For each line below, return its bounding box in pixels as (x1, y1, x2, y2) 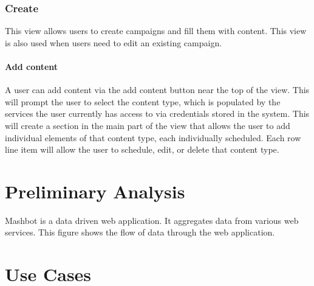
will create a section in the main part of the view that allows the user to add (5, 119, 290, 131)
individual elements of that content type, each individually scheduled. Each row (5, 131, 301, 144)
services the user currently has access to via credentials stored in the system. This (5, 107, 310, 120)
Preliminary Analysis (5, 178, 185, 203)
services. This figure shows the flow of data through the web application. (5, 226, 275, 239)
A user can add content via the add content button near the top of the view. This (5, 83, 310, 96)
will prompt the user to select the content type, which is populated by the (5, 95, 281, 108)
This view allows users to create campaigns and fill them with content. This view (5, 24, 307, 37)
